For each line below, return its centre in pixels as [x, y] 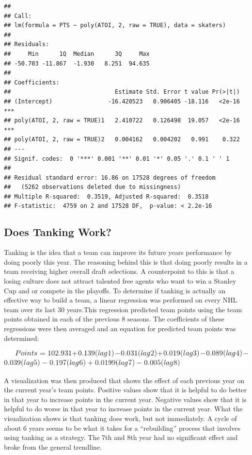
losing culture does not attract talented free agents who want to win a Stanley [120, 281]
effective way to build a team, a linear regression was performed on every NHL [121, 300]
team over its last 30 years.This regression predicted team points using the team [123, 309]
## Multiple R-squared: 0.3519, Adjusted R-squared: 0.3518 [106, 196]
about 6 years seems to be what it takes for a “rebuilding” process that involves [122, 428]
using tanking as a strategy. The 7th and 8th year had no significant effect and [121, 437]
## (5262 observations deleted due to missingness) [93, 187]
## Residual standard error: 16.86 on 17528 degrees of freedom [110, 177]
